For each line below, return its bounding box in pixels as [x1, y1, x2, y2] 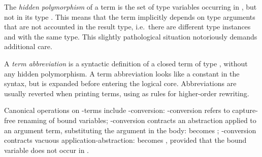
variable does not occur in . [4, 144, 89, 155]
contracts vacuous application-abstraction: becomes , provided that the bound [4, 135, 247, 145]
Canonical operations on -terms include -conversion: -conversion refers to [4, 105, 230, 115]
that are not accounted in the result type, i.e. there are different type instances [4, 21, 251, 32]
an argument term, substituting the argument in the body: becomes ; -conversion [4, 125, 256, 135]
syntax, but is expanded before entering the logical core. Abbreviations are [4, 78, 237, 89]
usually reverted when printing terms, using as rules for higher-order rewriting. [4, 88, 249, 98]
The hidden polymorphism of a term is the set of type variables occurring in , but [4, 2, 257, 12]
